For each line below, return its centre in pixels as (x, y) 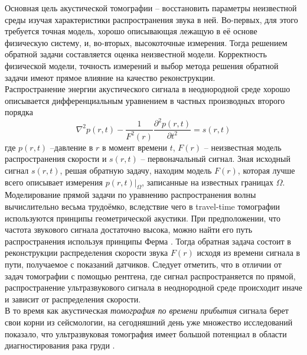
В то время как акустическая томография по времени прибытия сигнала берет (147, 310)
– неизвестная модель (243, 147)
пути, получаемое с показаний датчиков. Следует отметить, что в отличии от (143, 264)
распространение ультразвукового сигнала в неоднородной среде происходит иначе (153, 287)
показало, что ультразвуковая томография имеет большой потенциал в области (146, 333)
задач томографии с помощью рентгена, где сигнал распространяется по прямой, (150, 276)
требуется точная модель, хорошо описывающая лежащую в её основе (131, 31)
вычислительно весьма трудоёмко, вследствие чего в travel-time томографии (142, 206)
